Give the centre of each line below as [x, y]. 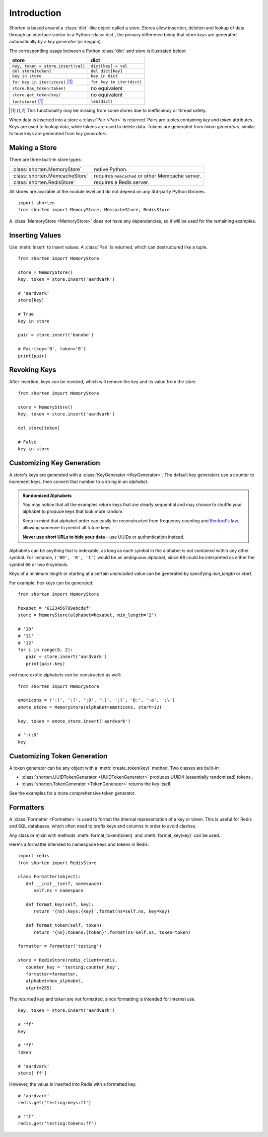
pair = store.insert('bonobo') [56, 335]
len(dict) [102, 101]
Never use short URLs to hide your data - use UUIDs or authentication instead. [103, 537]
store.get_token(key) [37, 95]
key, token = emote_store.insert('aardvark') [74, 721]
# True [26, 314]
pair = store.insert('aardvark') [66, 657]
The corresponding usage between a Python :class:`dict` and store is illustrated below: [98, 51]
